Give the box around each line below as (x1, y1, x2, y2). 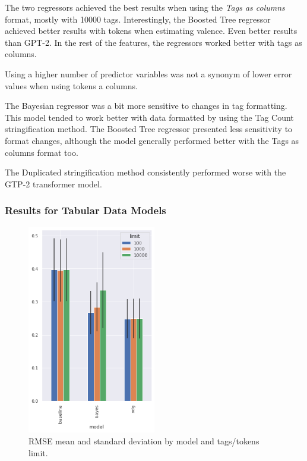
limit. (29, 446, 48, 459)
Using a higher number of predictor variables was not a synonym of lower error (5, 67, 292, 80)
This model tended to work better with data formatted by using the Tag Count (5, 111, 294, 123)
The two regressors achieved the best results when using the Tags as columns (5, 1, 285, 13)
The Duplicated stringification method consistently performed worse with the (5, 166, 286, 178)
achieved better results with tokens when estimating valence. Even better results (5, 24, 297, 37)
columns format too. (5, 146, 78, 158)
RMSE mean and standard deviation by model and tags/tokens (29, 434, 259, 447)
